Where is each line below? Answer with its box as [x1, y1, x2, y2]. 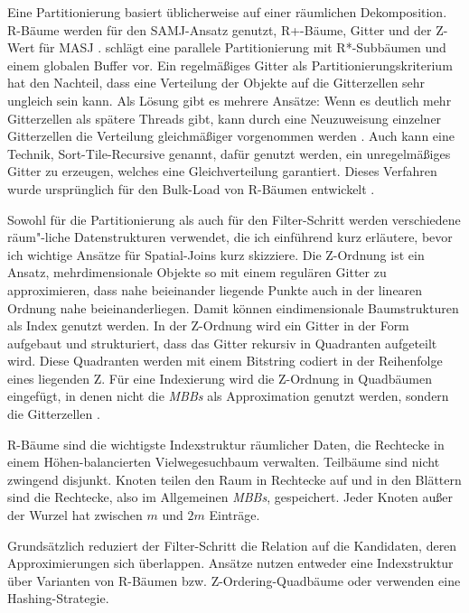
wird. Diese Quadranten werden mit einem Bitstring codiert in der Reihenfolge [7, 351, 443, 370]
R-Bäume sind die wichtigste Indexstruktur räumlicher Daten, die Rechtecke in [7, 434, 445, 453]
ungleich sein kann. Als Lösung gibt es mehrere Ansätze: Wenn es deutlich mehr [7, 90, 452, 109]
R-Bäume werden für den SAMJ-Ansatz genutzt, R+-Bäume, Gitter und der [7, 20, 432, 39]
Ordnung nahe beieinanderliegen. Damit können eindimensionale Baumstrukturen [7, 298, 459, 317]
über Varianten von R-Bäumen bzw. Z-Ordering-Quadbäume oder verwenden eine [7, 571, 461, 590]
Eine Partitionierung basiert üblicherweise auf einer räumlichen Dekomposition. [7, 3, 447, 21]
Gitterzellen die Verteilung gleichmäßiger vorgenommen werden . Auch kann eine [7, 126, 455, 145]
